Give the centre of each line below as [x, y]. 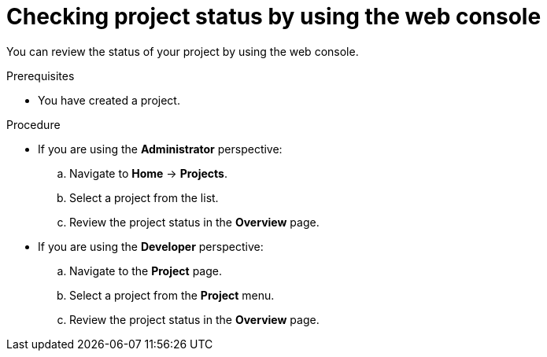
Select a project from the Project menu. [172, 295]
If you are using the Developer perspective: [151, 246]
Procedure [33, 124]
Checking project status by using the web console [274, 17]
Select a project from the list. [144, 197]
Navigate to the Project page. [146, 271]
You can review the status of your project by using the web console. [183, 51]
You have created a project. [109, 100]
